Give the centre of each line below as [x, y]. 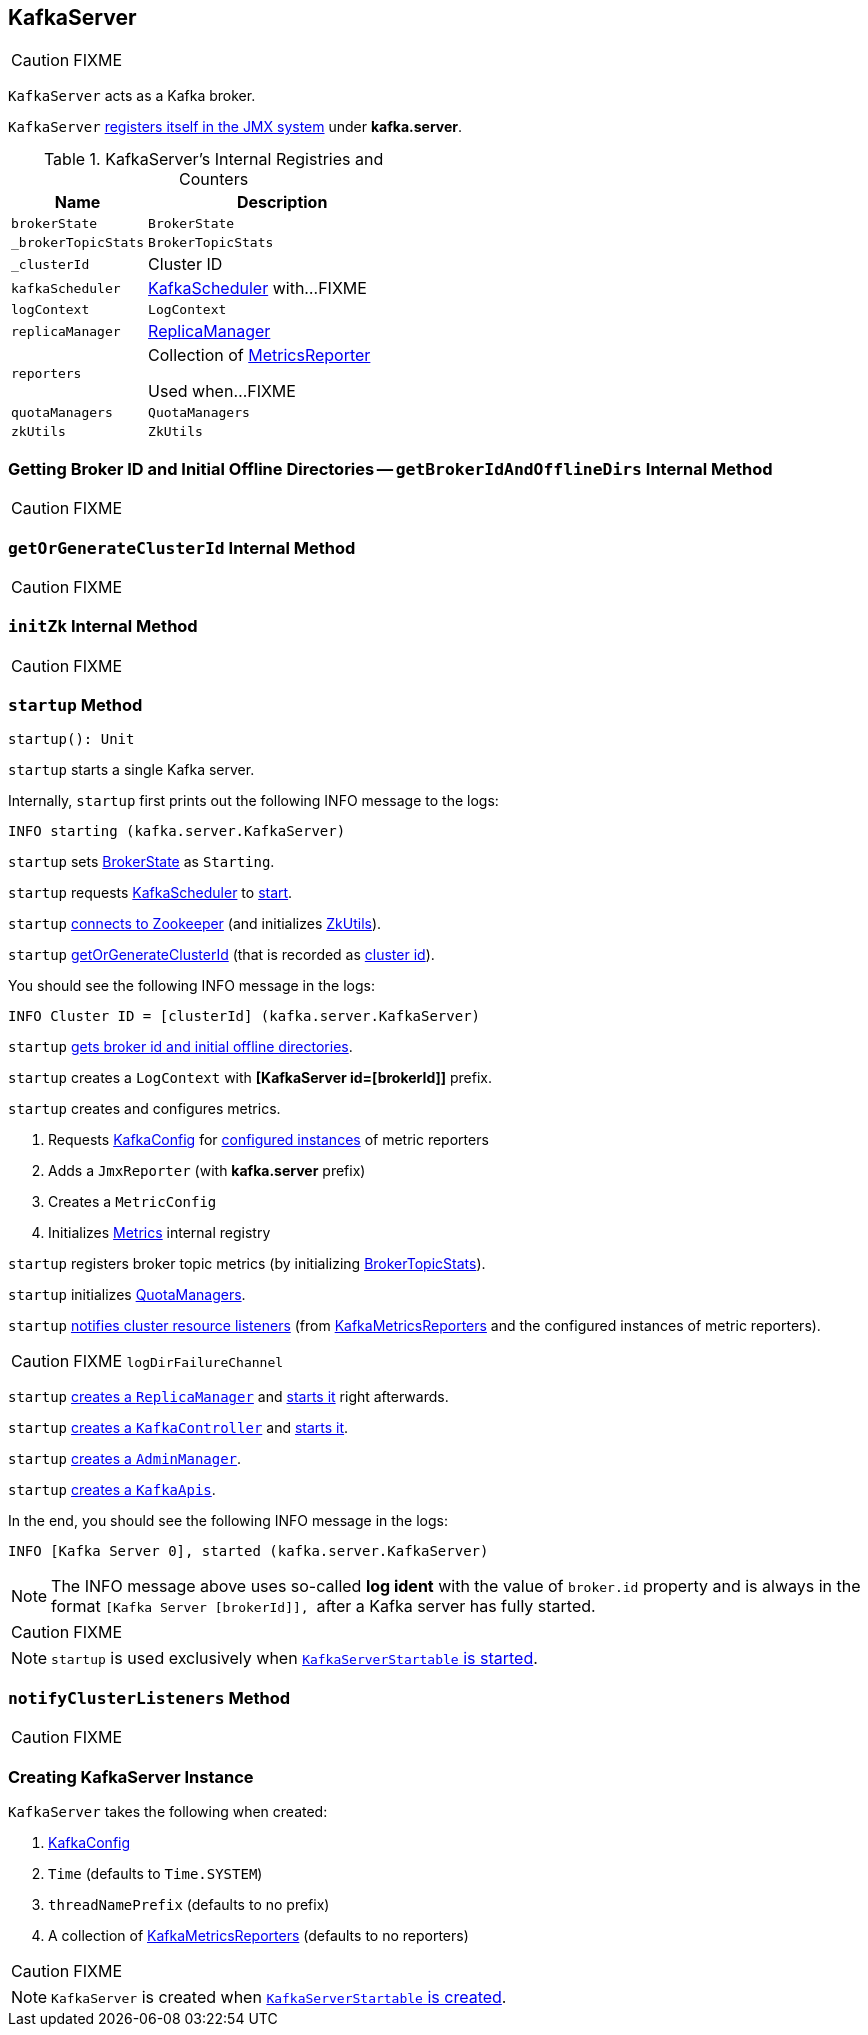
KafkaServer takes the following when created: [168, 1811]
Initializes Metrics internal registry [159, 1233]
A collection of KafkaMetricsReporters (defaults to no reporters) [258, 1935]
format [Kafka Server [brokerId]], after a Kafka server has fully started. [323, 1606]
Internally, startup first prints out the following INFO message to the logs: [253, 801]
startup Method [75, 705]
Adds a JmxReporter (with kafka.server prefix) [207, 1171]
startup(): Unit [71, 739]
